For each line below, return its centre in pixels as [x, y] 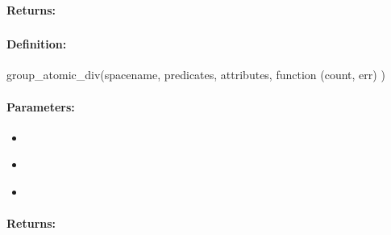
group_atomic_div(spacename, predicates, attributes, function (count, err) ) [196, 75]
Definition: [37, 44]
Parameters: [41, 106]
